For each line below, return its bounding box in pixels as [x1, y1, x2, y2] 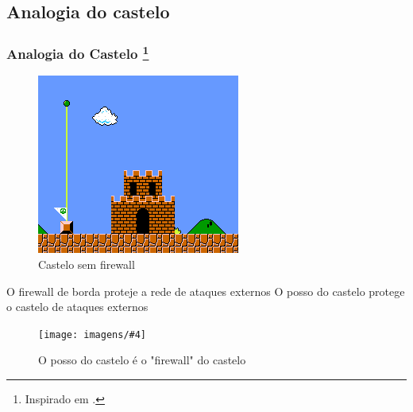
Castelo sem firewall [38, 256, 135, 273]
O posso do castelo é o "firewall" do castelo [38, 352, 246, 368]
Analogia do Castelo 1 [6, 41, 149, 64]
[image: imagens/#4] [38, 328, 147, 340]
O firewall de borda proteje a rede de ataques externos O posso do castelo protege [6, 282, 405, 299]
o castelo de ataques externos [6, 298, 149, 315]
